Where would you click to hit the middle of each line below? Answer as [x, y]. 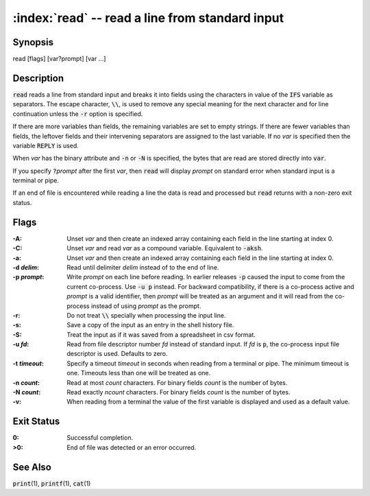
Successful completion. [100, 438]
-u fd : [21, 344]
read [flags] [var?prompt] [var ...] [59, 59]
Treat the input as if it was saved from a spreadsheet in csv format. [161, 334]
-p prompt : [28, 277]
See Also [32, 467]
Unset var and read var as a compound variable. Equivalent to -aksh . [165, 248]
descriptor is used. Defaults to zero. [117, 354]
